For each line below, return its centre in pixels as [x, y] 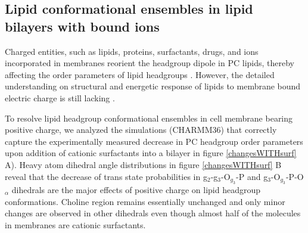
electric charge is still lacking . [60, 97]
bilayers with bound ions [82, 26]
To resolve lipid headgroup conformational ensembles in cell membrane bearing [149, 118]
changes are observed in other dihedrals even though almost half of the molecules [153, 213]
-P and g [252, 176]
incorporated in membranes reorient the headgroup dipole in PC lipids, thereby [150, 63]
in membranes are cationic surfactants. [75, 224]
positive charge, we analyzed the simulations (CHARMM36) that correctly [141, 130]
